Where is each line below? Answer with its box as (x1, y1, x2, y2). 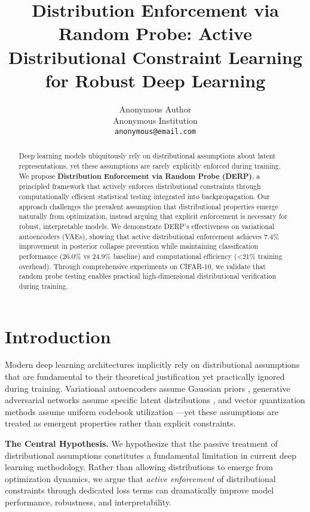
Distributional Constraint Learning (8, 44, 303, 69)
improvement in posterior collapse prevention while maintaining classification (19, 241, 259, 251)
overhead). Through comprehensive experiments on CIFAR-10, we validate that (19, 261, 266, 271)
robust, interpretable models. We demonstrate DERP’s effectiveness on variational (19, 221, 275, 231)
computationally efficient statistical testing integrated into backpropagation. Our (19, 191, 270, 201)
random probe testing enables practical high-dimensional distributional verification (19, 271, 277, 281)
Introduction (5, 324, 111, 348)
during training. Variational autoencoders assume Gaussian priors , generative (5, 382, 290, 394)
